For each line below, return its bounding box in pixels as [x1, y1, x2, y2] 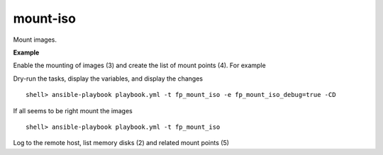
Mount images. [13, 35, 57, 44]
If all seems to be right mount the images [13, 106, 133, 115]
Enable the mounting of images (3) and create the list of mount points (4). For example [13, 61, 266, 70]
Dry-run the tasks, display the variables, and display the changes [13, 74, 204, 83]
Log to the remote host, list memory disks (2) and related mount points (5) [13, 139, 230, 147]
